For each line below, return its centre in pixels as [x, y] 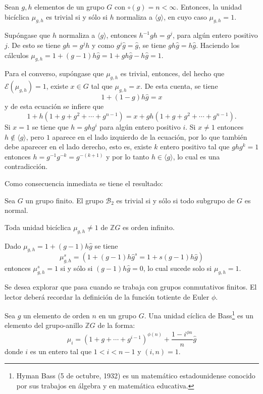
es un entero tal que [61, 351]
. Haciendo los [218, 45]
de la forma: [116, 325]
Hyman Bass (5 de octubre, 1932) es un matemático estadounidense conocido [136, 376]
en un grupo [117, 315]
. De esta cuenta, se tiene [179, 86]
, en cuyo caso [185, 16]
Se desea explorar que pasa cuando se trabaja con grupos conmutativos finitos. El [131, 286]
